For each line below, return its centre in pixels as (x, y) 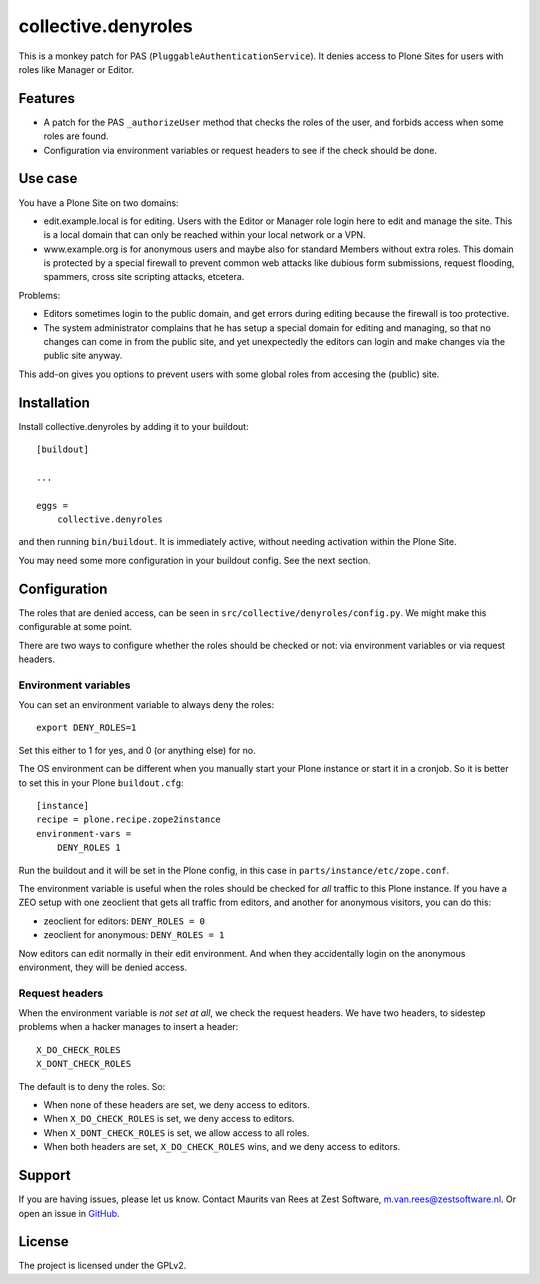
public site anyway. (83, 356)
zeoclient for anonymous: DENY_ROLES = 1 (134, 935)
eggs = (52, 505)
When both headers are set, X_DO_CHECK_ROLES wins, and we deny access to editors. (222, 1147)
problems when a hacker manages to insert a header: (128, 1027)
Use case (48, 178)
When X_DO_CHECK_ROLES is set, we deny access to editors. (169, 1119)
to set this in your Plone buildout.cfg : (101, 782)
